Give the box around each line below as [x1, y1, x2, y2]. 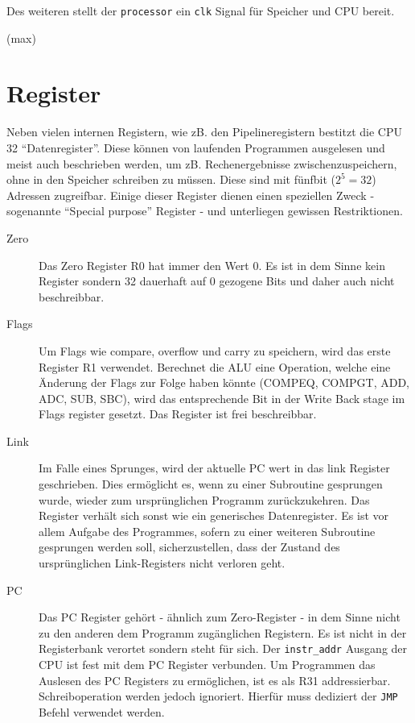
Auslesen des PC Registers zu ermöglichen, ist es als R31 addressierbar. [39, 671, 391, 688]
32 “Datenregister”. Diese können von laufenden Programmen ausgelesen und [6, 139, 385, 156]
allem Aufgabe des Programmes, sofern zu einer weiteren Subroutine [39, 522, 376, 539]
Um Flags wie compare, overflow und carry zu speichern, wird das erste [39, 342, 391, 359]
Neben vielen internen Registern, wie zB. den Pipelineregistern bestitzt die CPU [6, 123, 402, 140]
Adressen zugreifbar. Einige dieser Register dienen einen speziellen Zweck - [6, 186, 375, 203]
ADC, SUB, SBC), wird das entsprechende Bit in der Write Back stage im [39, 389, 405, 406]
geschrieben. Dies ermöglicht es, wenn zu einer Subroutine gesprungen [39, 476, 383, 492]
